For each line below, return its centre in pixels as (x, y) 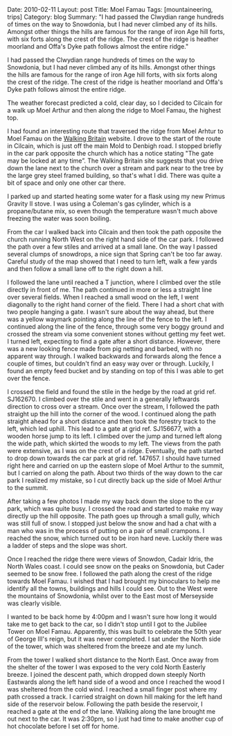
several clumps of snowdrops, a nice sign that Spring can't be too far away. (115, 254)
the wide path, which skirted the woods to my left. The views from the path (114, 443)
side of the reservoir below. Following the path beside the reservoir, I (105, 704)
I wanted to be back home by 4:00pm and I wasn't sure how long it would (112, 617)
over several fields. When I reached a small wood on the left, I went (103, 297)
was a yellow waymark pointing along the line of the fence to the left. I (107, 319)
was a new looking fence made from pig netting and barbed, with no (105, 349)
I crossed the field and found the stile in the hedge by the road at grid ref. (112, 392)
